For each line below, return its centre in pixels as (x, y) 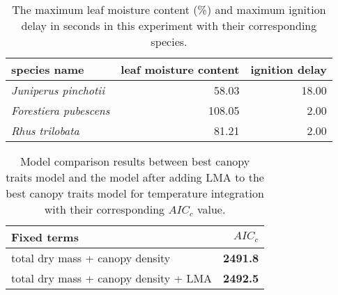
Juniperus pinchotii (58, 90)
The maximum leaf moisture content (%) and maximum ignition (169, 9)
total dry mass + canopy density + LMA (112, 278)
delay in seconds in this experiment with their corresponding (169, 25)
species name (48, 69)
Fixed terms (45, 237)
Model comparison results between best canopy (135, 161)
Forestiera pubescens (61, 110)
